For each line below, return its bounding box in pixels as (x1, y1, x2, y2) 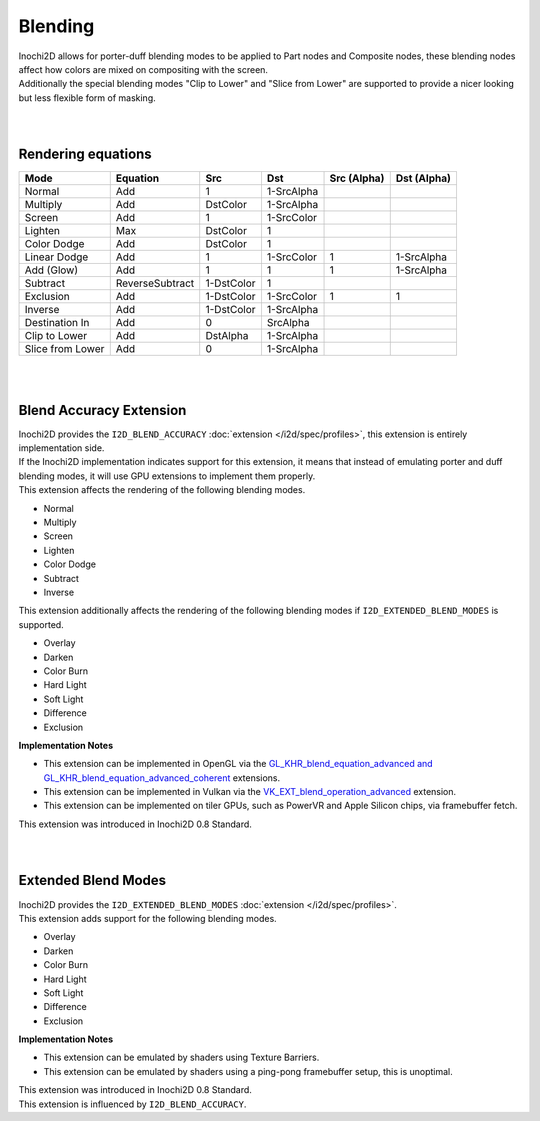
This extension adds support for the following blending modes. (18, 912, 277, 924)
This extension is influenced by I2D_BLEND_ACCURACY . (18, 1098, 247, 1110)
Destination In (24, 316, 90, 330)
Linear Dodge (24, 250, 89, 264)
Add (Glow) (24, 263, 79, 277)
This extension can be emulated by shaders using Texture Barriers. (43, 1051, 320, 1064)
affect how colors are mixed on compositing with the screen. (18, 63, 269, 75)
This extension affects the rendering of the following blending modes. (18, 484, 306, 496)
